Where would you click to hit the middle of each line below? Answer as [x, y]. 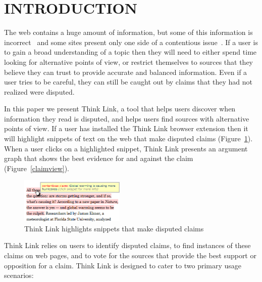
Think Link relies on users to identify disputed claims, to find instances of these [127, 245]
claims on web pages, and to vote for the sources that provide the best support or [130, 255]
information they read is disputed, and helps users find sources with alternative [127, 118]
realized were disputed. [39, 91]
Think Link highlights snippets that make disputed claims [114, 228]
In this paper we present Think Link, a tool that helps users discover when [120, 109]
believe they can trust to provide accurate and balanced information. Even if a [126, 72]
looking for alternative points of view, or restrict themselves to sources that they [129, 62]
